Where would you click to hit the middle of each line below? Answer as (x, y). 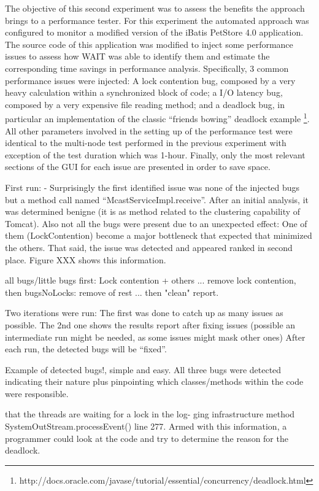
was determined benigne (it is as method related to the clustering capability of (153, 211)
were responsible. (37, 393)
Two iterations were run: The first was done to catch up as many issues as (144, 313)
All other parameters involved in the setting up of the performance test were (149, 130)
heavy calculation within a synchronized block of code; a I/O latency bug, (144, 92)
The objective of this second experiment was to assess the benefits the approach (155, 8)
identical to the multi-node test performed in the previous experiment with (146, 143)
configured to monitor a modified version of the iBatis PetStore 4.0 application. (154, 32)
